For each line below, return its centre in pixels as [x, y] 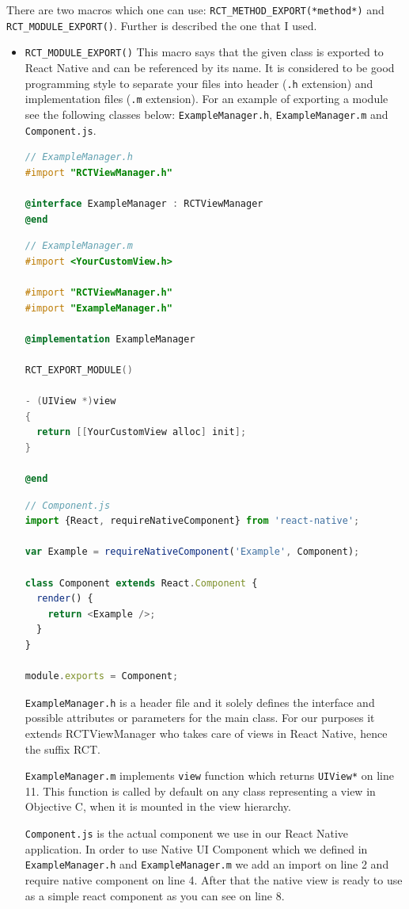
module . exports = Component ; [102, 676]
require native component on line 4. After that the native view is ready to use [214, 879]
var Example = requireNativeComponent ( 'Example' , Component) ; [192, 552]
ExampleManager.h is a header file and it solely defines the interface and [200, 702]
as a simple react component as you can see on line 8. [155, 895]
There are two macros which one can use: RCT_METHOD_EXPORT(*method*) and [195, 10]
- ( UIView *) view [70, 401]
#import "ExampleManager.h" [98, 308]
